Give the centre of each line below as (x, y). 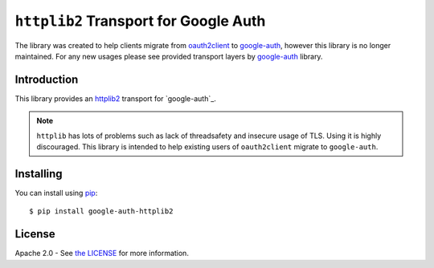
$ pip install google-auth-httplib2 (101, 211)
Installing (39, 174)
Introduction (47, 79)
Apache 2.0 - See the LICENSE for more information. (102, 254)
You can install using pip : (56, 193)
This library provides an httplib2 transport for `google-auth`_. (115, 98)
